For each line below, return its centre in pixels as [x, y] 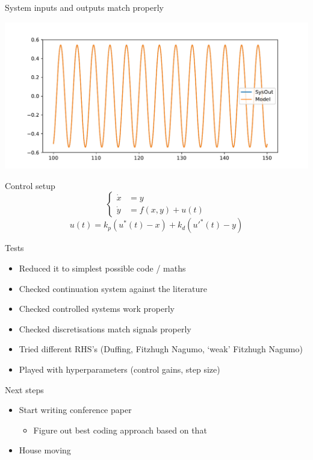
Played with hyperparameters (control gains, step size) [119, 369]
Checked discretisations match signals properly [105, 328]
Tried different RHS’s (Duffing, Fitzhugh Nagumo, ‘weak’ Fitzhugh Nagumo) [161, 349]
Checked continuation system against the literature [113, 288]
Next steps [24, 389]
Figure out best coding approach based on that [120, 430]
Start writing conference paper [75, 410]
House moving [45, 450]
